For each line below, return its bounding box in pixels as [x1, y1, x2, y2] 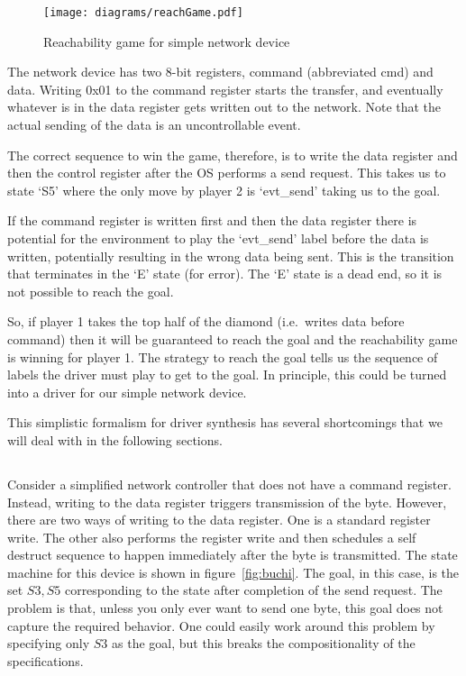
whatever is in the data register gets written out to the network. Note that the [7, 97, 442, 116]
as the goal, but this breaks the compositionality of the [112, 634, 416, 653]
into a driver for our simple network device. [7, 382, 247, 401]
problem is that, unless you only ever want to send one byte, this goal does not [7, 598, 443, 617]
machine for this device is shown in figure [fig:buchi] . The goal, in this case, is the [7, 562, 460, 581]
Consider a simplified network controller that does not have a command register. [7, 474, 452, 493]
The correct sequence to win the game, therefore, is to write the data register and [7, 145, 458, 164]
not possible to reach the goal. [7, 281, 174, 300]
